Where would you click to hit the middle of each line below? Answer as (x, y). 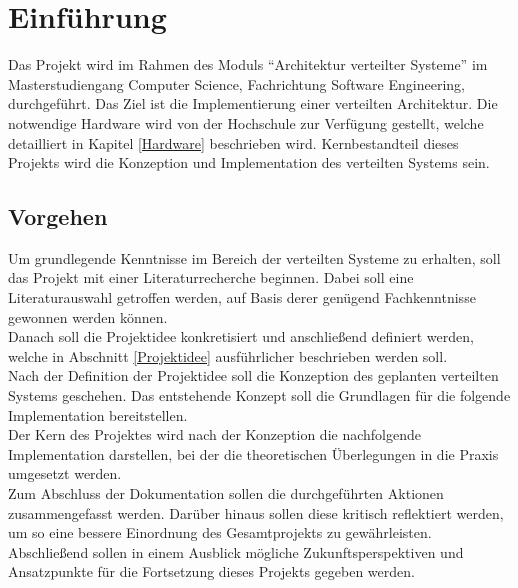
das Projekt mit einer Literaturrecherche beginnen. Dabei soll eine (211, 277)
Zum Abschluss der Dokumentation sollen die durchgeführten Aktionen (226, 493)
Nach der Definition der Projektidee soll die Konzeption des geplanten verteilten (253, 375)
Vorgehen (58, 216)
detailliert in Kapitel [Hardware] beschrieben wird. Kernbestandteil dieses (233, 142)
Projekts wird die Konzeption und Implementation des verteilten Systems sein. (249, 162)
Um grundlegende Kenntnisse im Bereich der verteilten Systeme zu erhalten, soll (254, 257)
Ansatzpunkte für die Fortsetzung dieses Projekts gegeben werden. (211, 571)
